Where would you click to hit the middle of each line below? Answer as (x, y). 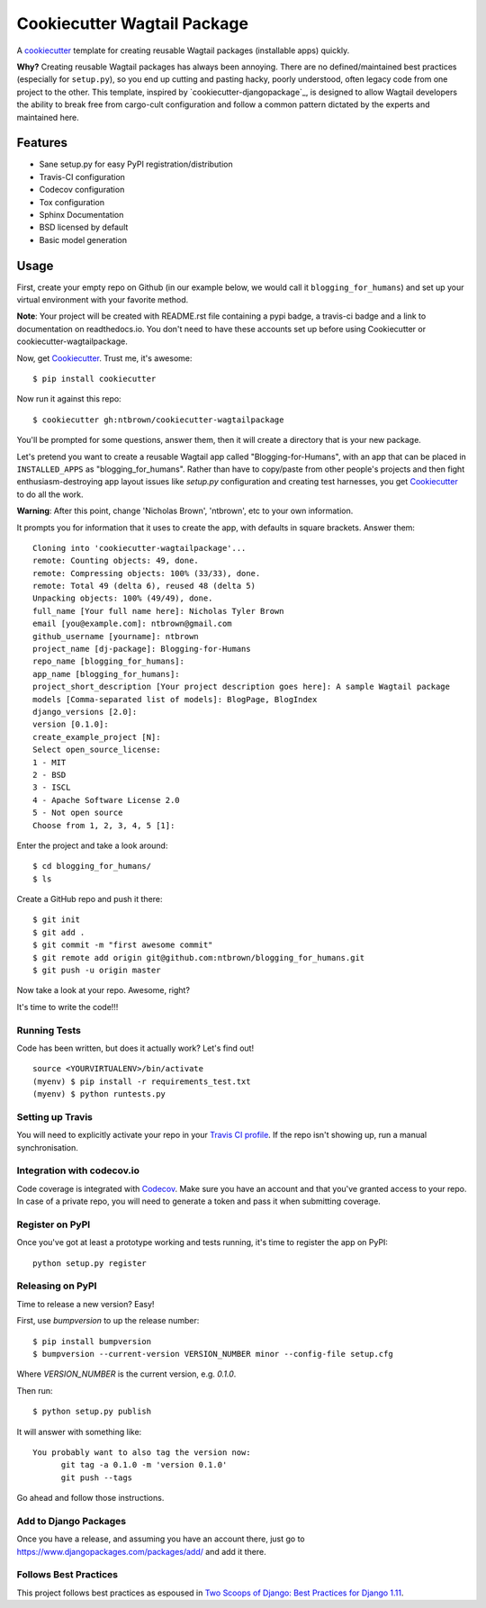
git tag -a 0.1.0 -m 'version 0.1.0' (144, 1465)
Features (42, 143)
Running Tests (49, 1030)
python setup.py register (90, 1263)
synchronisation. (47, 1147)
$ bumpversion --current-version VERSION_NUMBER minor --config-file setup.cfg (213, 1354)
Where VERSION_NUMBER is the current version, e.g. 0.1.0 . (126, 1374)
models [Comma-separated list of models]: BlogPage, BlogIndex (175, 699)
